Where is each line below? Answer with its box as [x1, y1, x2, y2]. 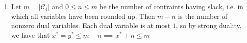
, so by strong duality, [175, 20, 242, 30]
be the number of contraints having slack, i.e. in [99, 1, 244, 11]
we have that [11, 29, 50, 40]
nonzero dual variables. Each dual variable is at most [11, 20, 171, 30]
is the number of [178, 11, 227, 21]
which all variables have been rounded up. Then [11, 11, 155, 21]
